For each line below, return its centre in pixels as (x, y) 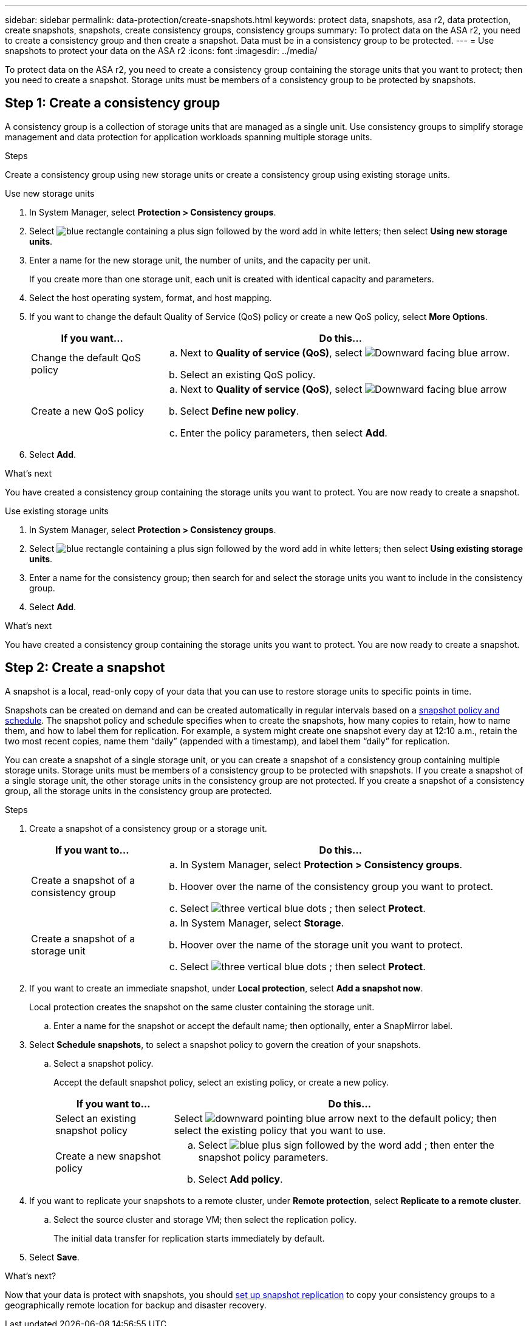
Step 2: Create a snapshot (85, 668)
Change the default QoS (86, 357)
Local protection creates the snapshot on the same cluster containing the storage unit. (202, 1007)
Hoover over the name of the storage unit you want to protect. (322, 944)
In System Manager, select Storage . (262, 923)
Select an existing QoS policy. (248, 374)
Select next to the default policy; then (336, 1118)
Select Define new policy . (239, 411)
